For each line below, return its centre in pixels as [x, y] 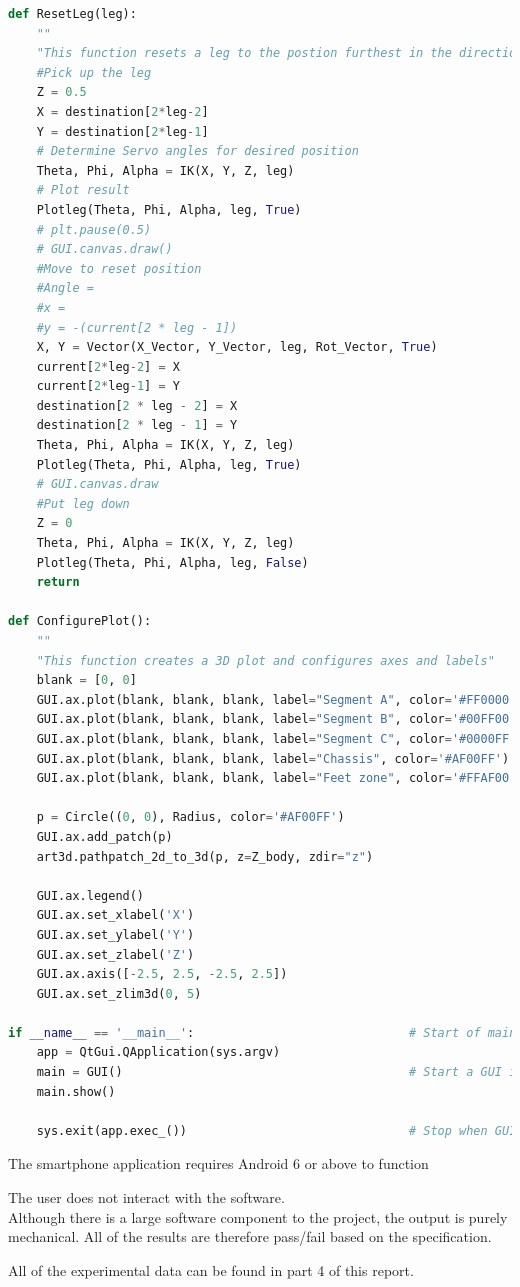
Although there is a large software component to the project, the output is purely [258, 1216]
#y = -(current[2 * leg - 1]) [137, 327]
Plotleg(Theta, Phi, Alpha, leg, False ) [172, 562]
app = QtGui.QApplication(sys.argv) [158, 1052]
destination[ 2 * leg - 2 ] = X [137, 405]
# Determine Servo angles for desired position [197, 151]
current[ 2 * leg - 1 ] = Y [108, 386]
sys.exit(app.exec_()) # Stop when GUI [276, 1130]
